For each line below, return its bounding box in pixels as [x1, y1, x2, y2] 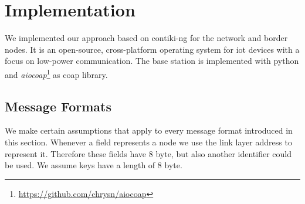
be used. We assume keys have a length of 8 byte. [5, 159, 182, 171]
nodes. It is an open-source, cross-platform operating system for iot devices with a [5, 43, 300, 55]
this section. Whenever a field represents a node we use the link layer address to [5, 135, 292, 148]
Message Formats [5, 97, 111, 115]
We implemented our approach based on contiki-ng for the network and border [5, 32, 288, 44]
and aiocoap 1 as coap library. [5, 66, 108, 80]
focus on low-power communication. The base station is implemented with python [5, 55, 299, 67]
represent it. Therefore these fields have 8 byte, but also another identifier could [5, 147, 292, 159]
